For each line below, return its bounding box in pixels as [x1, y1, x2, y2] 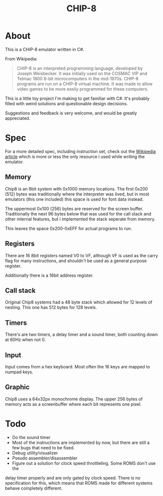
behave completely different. [5, 485, 63, 491]
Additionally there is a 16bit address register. [5, 272, 94, 278]
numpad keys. [5, 369, 33, 375]
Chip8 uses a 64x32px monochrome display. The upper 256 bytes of [5, 396, 143, 402]
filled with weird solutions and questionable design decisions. [5, 100, 128, 106]
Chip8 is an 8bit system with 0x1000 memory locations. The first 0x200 [5, 186, 148, 191]
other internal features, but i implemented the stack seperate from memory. [5, 216, 156, 222]
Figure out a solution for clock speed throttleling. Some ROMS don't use [12, 460, 156, 466]
